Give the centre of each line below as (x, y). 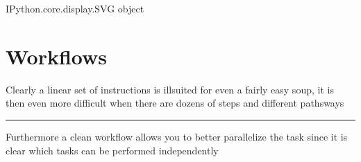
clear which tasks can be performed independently (112, 150)
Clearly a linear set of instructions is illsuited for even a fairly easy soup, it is (170, 89)
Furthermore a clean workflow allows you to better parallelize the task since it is (177, 136)
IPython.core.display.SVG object (75, 8)
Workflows (57, 56)
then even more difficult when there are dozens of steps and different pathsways (175, 103)
